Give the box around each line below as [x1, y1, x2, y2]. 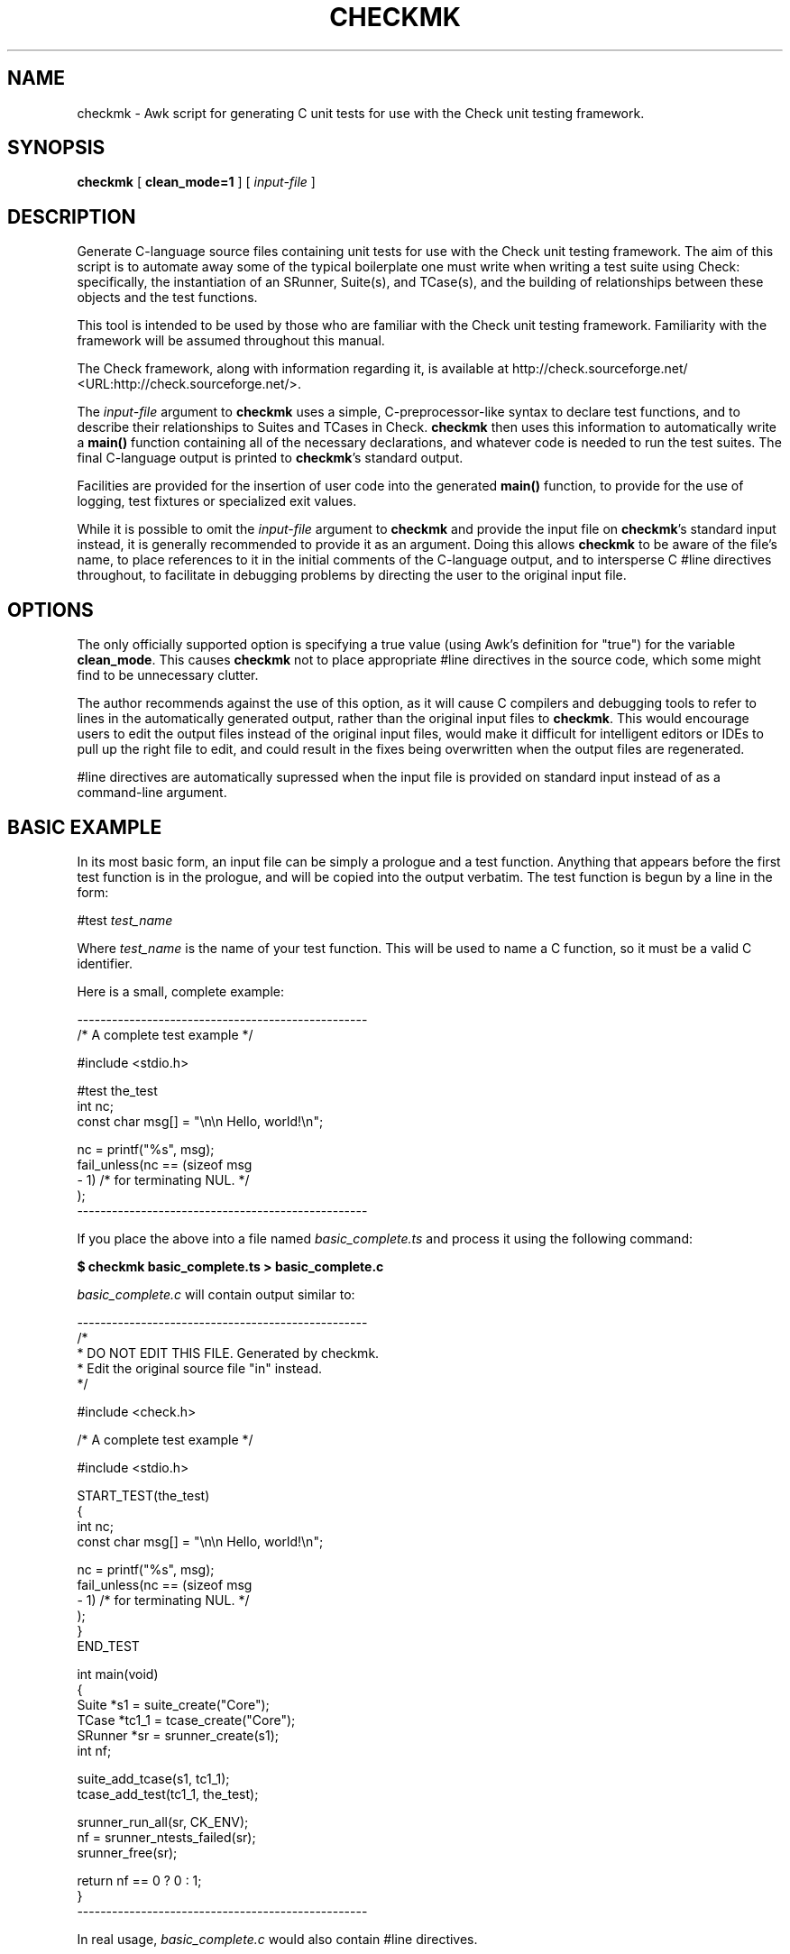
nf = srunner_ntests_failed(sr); [77, 1829, 256, 1845]
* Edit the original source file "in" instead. [77, 1360, 322, 1376]
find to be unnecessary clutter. [77, 667, 259, 683]
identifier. [77, 955, 133, 971]
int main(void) [77, 1665, 159, 1682]
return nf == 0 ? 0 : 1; [77, 1872, 202, 1888]
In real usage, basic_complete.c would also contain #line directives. [77, 1931, 478, 1947]
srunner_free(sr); [77, 1844, 178, 1860]
